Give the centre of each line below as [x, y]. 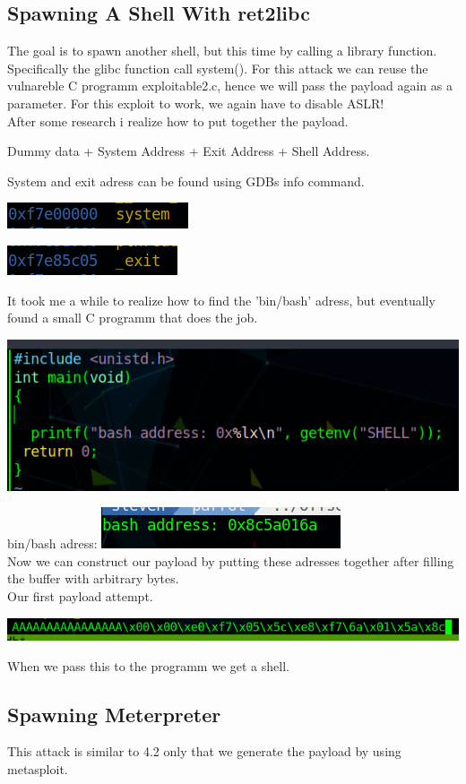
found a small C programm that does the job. [133, 318]
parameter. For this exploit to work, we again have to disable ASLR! [196, 103]
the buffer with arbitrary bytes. [93, 578]
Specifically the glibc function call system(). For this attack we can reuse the [218, 68]
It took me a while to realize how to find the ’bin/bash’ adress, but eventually [221, 300]
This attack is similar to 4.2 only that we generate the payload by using [204, 751]
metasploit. [38, 768]
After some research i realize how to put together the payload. [178, 121]
